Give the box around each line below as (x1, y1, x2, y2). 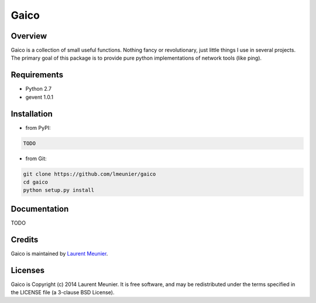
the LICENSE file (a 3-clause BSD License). (11, 289, 115, 296)
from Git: (25, 155, 47, 162)
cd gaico (23, 179, 49, 185)
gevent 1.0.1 (25, 94, 54, 101)
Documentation (11, 204, 69, 214)
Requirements (11, 70, 64, 80)
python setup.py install (23, 187, 95, 194)
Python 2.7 (25, 85, 52, 92)
